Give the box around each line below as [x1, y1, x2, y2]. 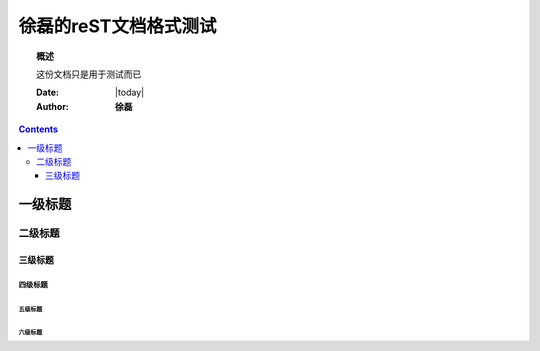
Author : [36, 100, 70, 112]
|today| [115, 86, 145, 99]
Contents [18, 123, 59, 135]
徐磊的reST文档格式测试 [18, 15, 217, 37]
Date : [36, 86, 60, 99]
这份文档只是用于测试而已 [36, 68, 142, 80]
